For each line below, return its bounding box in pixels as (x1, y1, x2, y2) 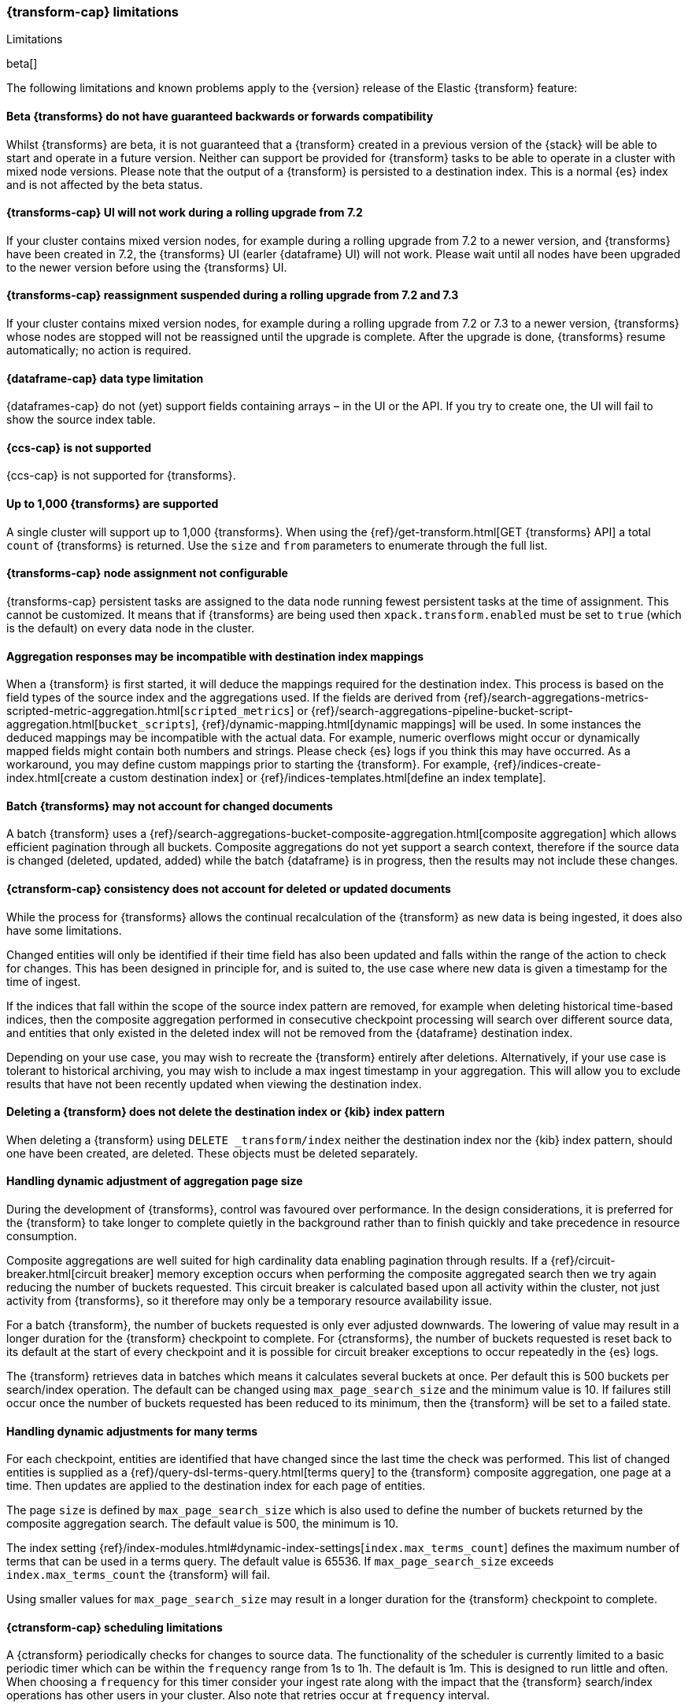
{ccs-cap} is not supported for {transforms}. (6, 469, 236, 483)
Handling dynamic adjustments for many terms (6, 1424, 258, 1438)
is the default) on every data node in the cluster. (6, 621, 255, 635)
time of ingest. (6, 974, 81, 988)
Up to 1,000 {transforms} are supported (6, 497, 219, 511)
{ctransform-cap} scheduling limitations (6, 1620, 223, 1634)
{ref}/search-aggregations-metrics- (463, 691, 649, 705)
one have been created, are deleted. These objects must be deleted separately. (6, 1146, 418, 1160)
